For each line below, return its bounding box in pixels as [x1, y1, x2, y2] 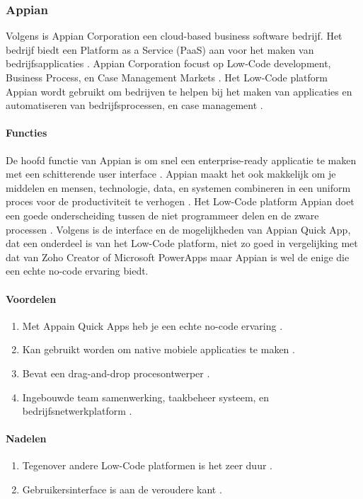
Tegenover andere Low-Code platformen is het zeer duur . [22, 458, 272, 473]
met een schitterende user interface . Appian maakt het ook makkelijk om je [6, 166, 336, 181]
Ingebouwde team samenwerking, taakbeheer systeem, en [22, 389, 270, 404]
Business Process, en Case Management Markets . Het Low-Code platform [6, 70, 328, 84]
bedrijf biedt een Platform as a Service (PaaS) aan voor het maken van [6, 42, 314, 57]
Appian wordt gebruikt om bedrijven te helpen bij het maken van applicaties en [6, 84, 352, 98]
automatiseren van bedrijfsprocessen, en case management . [6, 98, 263, 113]
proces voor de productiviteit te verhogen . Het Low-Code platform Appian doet [6, 194, 355, 209]
